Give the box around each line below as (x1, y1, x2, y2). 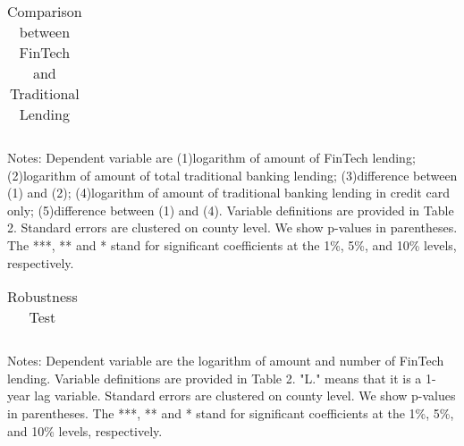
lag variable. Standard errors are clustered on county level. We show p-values (34, 386, 456, 405)
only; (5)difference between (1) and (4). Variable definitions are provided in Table (7, 200, 454, 219)
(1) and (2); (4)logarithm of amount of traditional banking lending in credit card (7, 183, 450, 202)
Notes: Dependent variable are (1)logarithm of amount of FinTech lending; (7, 148, 416, 166)
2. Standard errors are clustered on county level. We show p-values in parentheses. (7, 218, 458, 237)
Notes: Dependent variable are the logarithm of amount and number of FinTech (7, 351, 444, 370)
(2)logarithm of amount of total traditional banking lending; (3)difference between (7, 165, 458, 184)
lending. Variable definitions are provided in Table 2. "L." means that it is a (7, 368, 422, 387)
